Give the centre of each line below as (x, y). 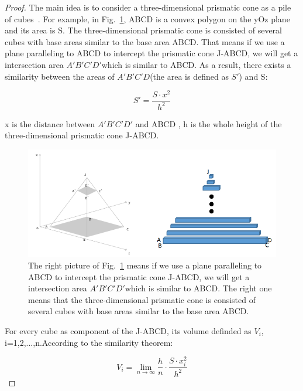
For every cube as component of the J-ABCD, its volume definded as (128, 331)
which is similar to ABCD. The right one (198, 288)
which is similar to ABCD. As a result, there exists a (196, 64)
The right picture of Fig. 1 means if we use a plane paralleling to (145, 265)
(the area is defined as (189, 76)
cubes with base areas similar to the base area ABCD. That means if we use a (145, 41)
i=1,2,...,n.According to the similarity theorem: (89, 342)
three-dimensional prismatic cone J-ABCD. (82, 135)
